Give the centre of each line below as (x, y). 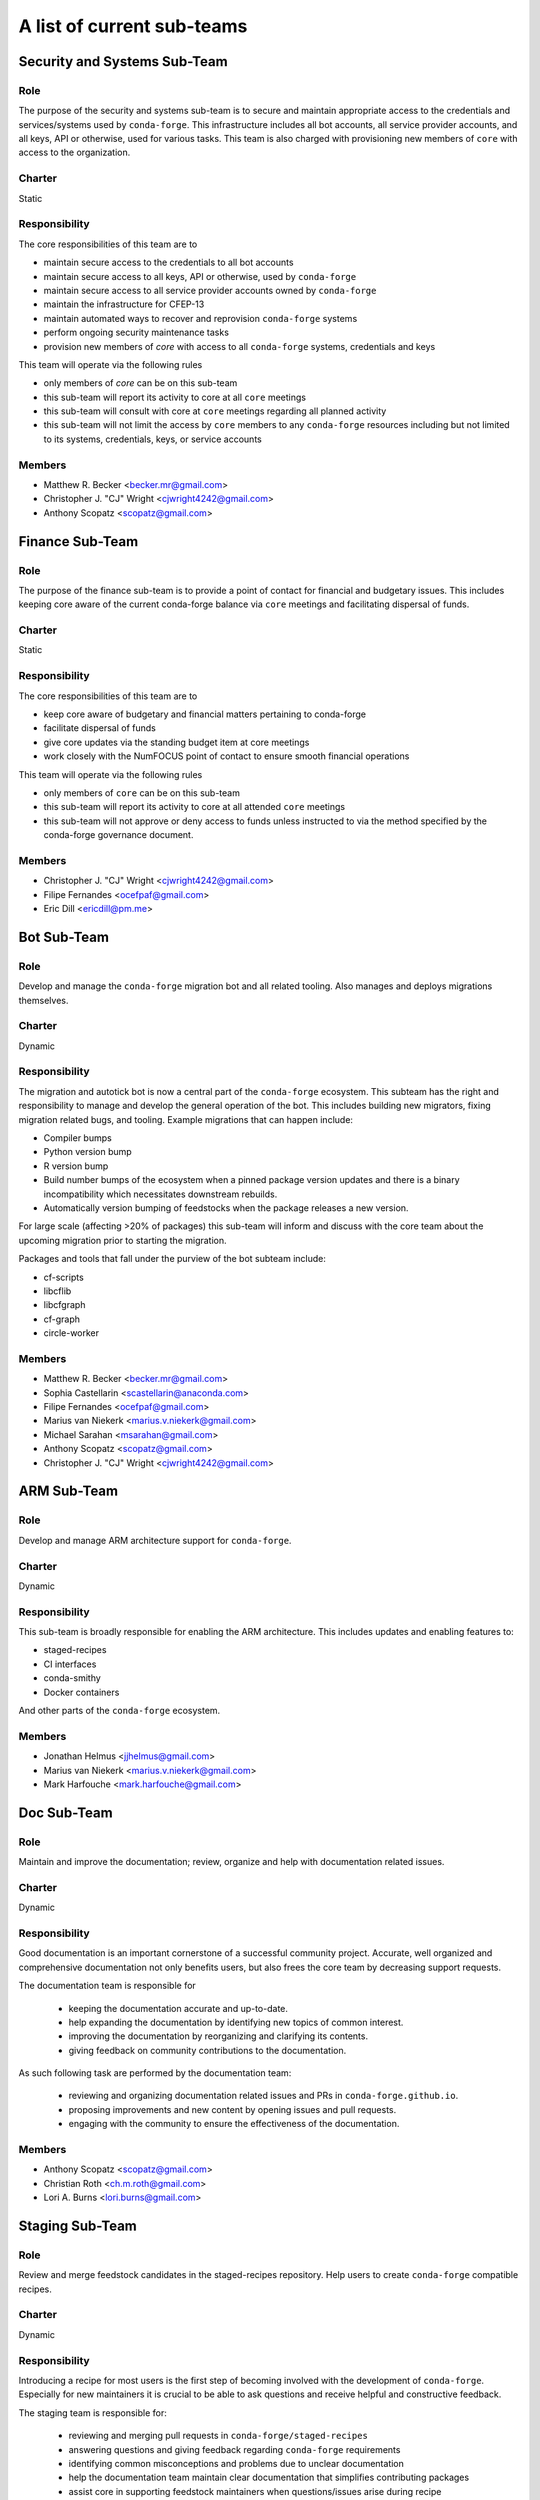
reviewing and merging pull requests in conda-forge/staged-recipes (218, 2436)
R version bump (76, 1166)
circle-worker (71, 1333)
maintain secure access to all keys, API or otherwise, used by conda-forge (200, 276)
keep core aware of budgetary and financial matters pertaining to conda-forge (205, 714)
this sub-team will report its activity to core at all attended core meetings (194, 807)
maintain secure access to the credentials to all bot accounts (168, 262)
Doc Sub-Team (66, 1812)
